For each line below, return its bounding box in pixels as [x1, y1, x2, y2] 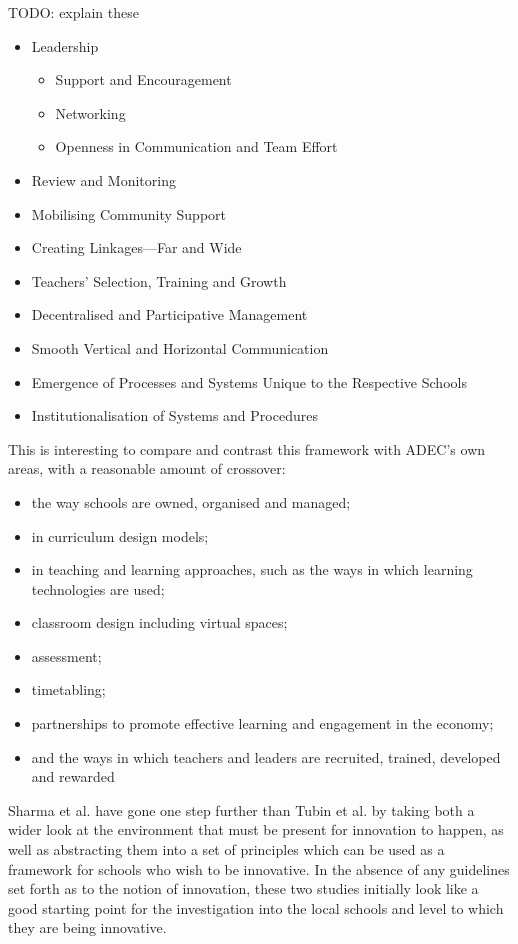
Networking [55, 102, 126, 123]
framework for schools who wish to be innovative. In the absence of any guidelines [8, 858, 510, 879]
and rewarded [31, 766, 115, 787]
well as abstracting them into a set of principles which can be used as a [8, 839, 445, 860]
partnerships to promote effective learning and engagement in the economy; [31, 713, 494, 734]
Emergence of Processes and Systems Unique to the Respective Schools [31, 371, 467, 392]
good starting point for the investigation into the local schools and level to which [8, 897, 504, 918]
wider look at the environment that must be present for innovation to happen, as [8, 819, 504, 840]
